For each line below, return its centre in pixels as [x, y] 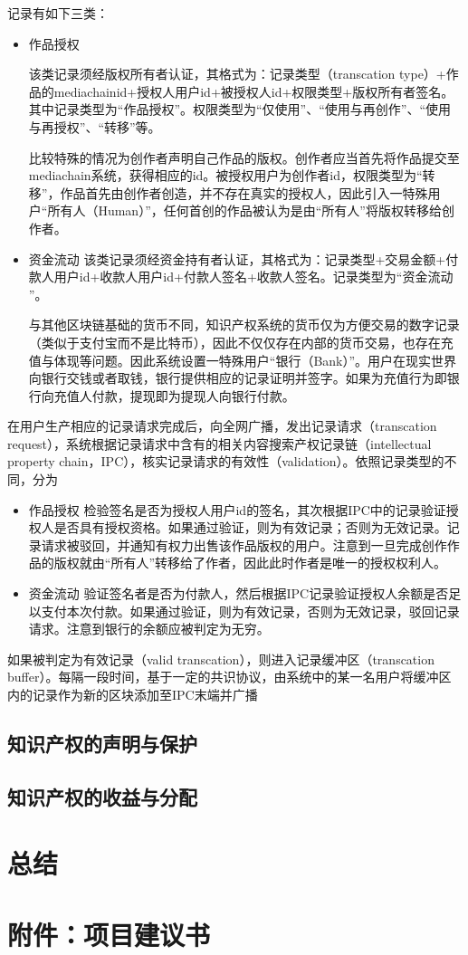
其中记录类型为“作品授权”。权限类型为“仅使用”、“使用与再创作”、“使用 [240, 109]
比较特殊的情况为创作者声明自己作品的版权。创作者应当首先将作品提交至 [244, 157]
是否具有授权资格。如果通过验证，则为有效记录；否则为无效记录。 [250, 527]
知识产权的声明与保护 [102, 743]
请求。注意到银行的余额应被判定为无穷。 [149, 629]
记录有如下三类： [58, 13]
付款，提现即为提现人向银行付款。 [193, 395]
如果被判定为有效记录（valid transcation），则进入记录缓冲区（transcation [221, 659]
